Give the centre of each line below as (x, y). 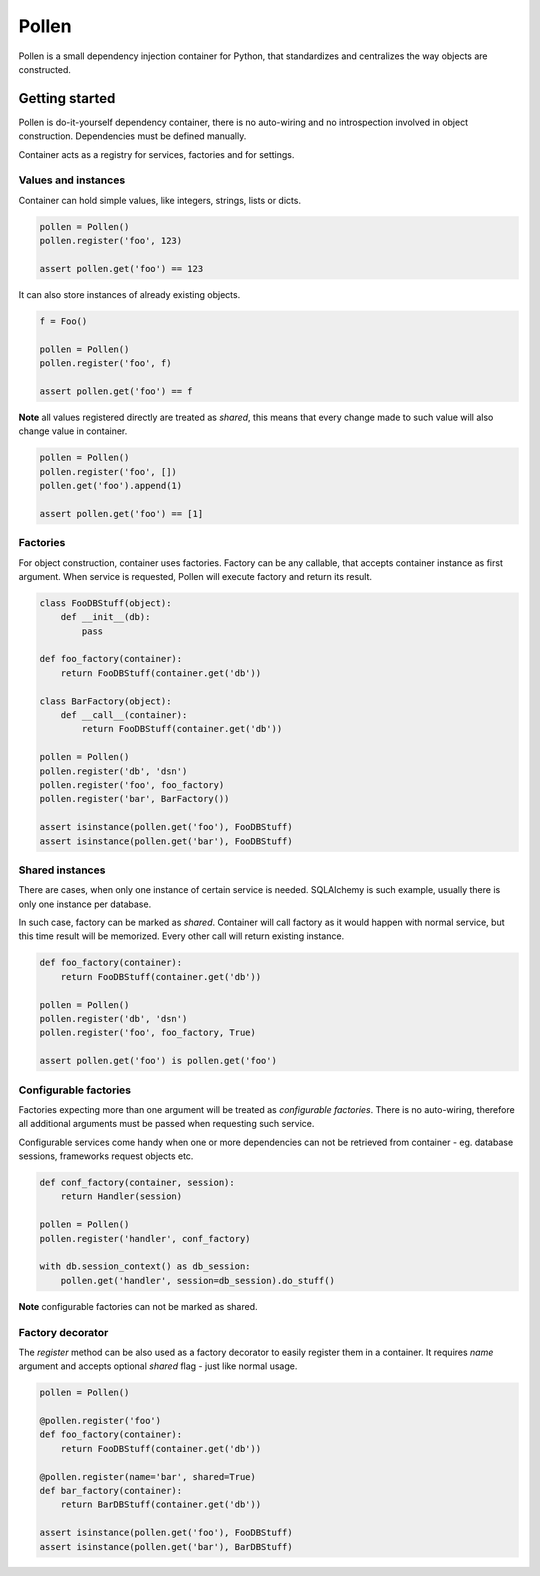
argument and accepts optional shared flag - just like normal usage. (158, 1366)
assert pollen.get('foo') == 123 (121, 268)
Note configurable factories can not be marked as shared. (138, 1306)
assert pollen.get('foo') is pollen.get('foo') (158, 1061)
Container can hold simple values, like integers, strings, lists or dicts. (160, 200)
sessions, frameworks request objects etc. (106, 1156)
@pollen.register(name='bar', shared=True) (148, 1476)
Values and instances (72, 180)
